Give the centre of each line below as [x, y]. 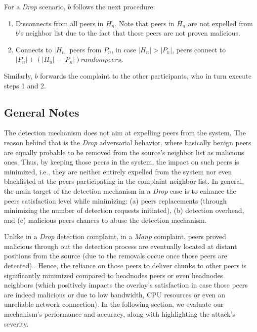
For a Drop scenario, [35, 6]
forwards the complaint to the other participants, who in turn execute [146, 75]
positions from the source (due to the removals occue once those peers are [116, 256]
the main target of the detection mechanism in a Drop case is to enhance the [120, 190]
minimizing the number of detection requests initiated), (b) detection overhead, [124, 210]
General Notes [42, 112]
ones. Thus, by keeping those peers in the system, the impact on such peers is [122, 162]
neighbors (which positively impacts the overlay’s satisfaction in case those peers [126, 285]
